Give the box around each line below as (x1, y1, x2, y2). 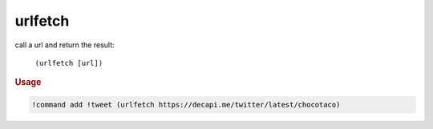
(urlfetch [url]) (34, 58, 103, 67)
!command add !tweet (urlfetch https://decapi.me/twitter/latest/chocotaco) (31, 100, 341, 109)
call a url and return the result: (14, 40, 115, 50)
